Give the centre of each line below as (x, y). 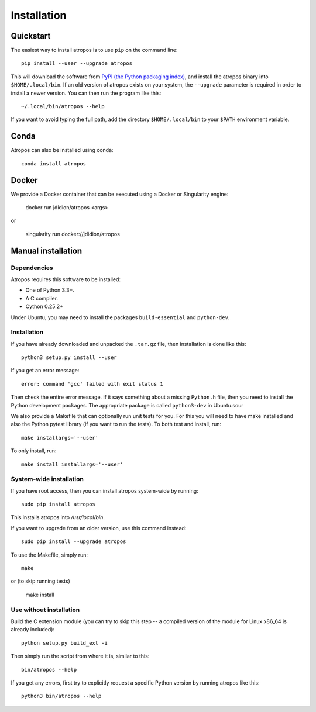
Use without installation (45, 610)
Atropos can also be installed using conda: (62, 150)
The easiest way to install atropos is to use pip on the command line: (94, 50)
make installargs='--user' (60, 438)
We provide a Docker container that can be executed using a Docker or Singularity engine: (120, 194)
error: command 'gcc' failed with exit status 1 (92, 384)
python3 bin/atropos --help (61, 696)
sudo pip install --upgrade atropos (74, 542)
